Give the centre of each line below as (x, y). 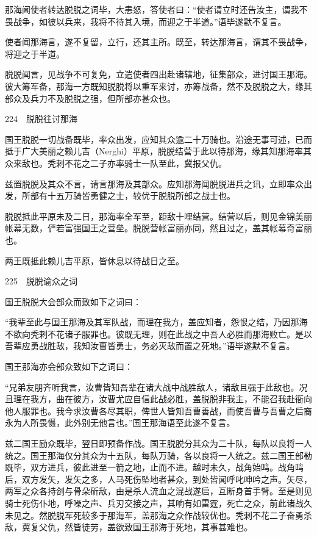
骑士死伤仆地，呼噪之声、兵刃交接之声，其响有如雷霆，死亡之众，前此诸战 (154, 503)
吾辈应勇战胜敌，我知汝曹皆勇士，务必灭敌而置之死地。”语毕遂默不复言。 (150, 346)
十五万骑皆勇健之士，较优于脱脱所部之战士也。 (141, 196)
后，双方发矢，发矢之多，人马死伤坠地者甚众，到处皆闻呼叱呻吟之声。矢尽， (158, 479)
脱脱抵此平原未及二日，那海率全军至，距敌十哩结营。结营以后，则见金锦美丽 (158, 216)
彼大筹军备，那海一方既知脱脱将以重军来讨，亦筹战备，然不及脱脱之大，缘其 (158, 86)
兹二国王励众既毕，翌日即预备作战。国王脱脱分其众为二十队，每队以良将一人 (158, 443)
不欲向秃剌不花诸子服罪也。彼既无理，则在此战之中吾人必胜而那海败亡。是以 (158, 333)
